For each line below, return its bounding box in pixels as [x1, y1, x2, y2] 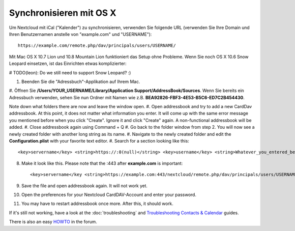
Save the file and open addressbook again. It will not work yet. [21, 182, 147, 189]
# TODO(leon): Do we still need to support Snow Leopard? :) [9, 69, 131, 76]
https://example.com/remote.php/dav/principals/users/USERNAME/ [18, 43, 177, 49]
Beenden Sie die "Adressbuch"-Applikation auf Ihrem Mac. [21, 79, 140, 85]
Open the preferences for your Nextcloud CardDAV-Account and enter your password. [21, 192, 197, 198]
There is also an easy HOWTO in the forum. [9, 219, 97, 225]
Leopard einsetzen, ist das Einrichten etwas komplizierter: [9, 60, 127, 66]
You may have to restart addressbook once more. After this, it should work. [21, 201, 174, 206]
